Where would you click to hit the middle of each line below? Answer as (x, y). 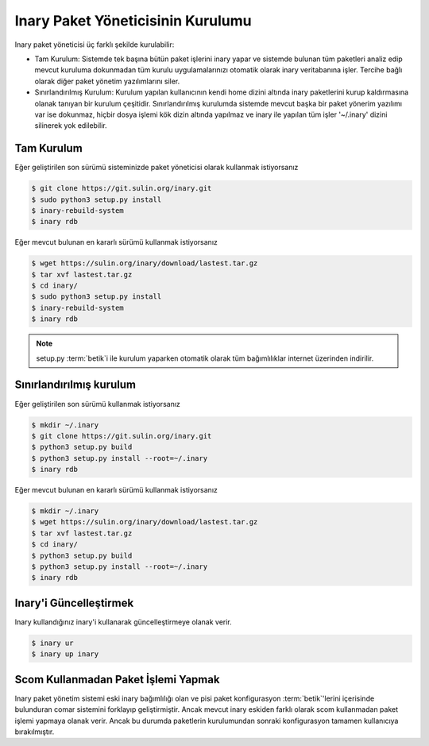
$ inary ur (52, 643)
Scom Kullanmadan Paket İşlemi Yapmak (117, 679)
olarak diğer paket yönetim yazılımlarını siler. (107, 81)
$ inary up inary (65, 654)
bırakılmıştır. (35, 732)
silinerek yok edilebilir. (71, 126)
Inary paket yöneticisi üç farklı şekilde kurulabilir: (95, 44)
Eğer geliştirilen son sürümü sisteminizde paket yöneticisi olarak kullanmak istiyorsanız (157, 168)
